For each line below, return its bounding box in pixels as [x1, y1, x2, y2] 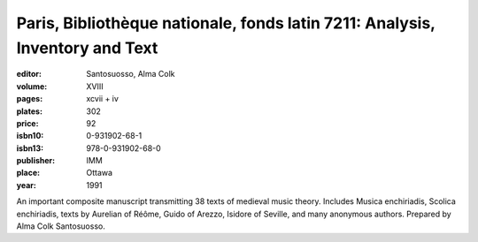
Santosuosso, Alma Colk [86, 69, 175, 79]
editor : [16, 69, 42, 79]
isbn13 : [16, 142, 44, 154]
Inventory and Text [16, 38, 158, 57]
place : [16, 168, 41, 178]
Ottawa [86, 168, 113, 178]
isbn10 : [16, 131, 44, 141]
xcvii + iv [86, 94, 119, 104]
